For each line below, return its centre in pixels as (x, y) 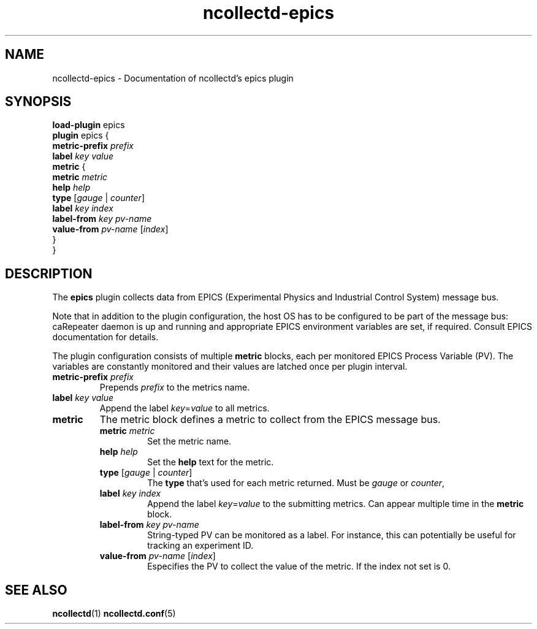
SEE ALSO (36, 590)
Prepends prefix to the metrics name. (175, 387)
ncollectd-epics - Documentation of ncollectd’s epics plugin (173, 78)
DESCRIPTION (49, 273)
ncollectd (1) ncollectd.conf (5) (114, 614)
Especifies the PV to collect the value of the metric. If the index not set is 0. (299, 566)
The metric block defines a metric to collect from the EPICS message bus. (270, 420)
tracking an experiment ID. (200, 546)
